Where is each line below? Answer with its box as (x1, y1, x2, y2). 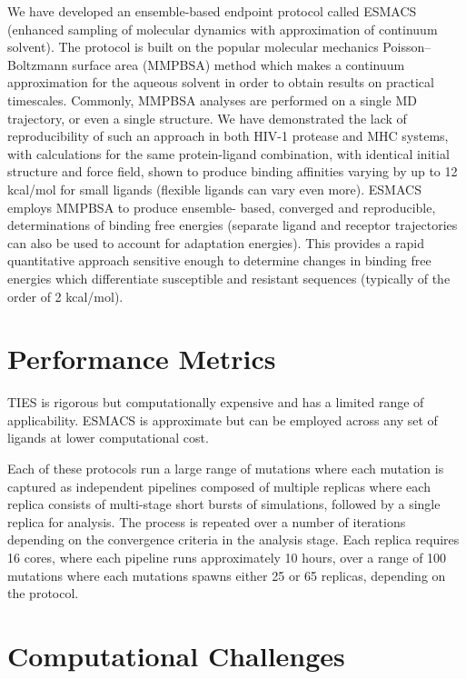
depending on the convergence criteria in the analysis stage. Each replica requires (7, 530, 460, 549)
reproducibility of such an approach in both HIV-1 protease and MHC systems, (7, 126, 449, 145)
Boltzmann (7, 55, 68, 74)
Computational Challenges (7, 636, 345, 674)
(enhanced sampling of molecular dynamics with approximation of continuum (7, 19, 438, 38)
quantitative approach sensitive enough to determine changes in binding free (7, 251, 431, 270)
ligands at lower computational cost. (7, 428, 209, 447)
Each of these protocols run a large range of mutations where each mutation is (7, 459, 444, 477)
